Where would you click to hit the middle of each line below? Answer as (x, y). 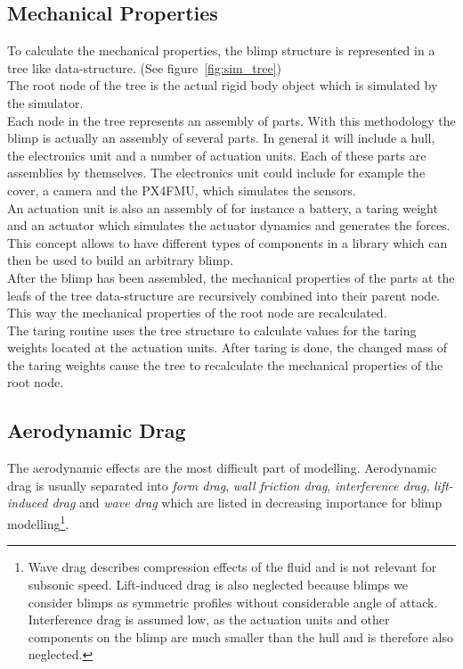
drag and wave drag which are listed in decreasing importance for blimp (247, 503)
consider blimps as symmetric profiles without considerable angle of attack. (233, 602)
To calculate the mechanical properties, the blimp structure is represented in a (221, 50)
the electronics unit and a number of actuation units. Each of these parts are (217, 155)
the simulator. (45, 102)
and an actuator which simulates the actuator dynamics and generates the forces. (229, 225)
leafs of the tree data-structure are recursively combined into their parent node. (224, 295)
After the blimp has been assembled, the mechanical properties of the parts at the (231, 277)
